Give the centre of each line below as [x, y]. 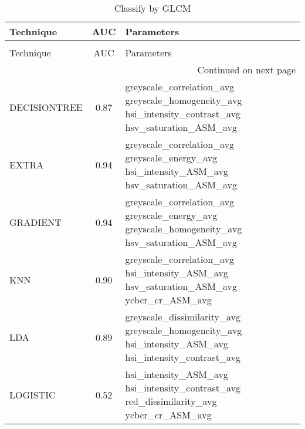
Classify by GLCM [152, 8]
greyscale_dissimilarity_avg [183, 317]
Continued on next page [246, 70]
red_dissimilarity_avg [171, 401]
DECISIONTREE [46, 107]
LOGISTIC [33, 394]
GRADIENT [35, 222]
